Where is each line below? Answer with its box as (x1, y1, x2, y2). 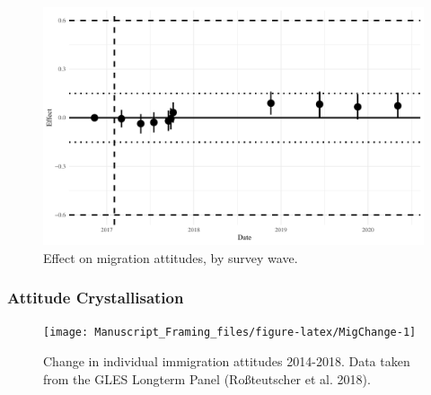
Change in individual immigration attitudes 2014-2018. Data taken (43, 352, 410, 371)
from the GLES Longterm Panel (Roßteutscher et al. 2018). (43, 369, 371, 388)
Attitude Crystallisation (7, 286, 184, 309)
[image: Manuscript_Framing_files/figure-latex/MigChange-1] (43, 326, 417, 339)
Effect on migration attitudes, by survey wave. (43, 248, 298, 267)
